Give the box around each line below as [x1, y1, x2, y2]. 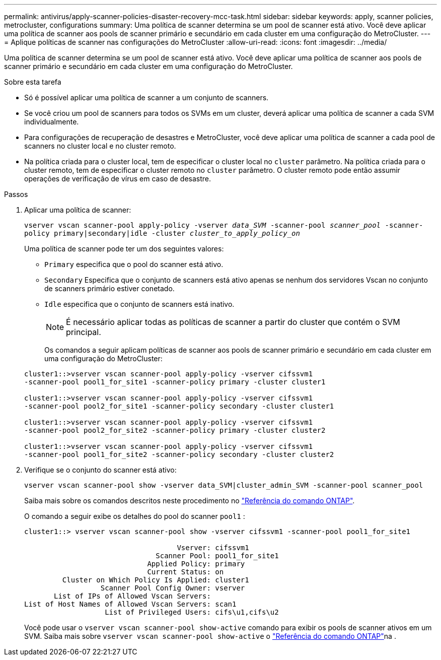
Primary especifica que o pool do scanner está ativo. [44, 260, 224, 269]
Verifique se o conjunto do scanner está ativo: [24, 466, 177, 474]
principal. [66, 327, 101, 337]
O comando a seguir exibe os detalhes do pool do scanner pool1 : [24, 512, 245, 520]
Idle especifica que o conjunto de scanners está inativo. [44, 300, 235, 308]
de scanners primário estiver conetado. [44, 284, 175, 293]
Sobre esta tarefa [4, 78, 61, 86]
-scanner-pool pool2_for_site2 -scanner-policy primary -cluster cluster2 [24, 426, 326, 434]
